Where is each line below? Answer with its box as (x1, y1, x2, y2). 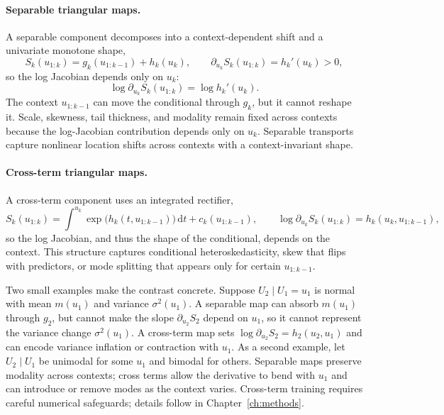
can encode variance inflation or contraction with (6, 339, 218, 354)
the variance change (6, 324, 91, 339)
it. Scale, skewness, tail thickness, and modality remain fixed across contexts (6, 109, 338, 124)
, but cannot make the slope (52, 309, 174, 324)
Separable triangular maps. (6, 1, 141, 16)
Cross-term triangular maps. (6, 165, 148, 179)
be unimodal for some (38, 353, 133, 368)
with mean (6, 296, 52, 311)
